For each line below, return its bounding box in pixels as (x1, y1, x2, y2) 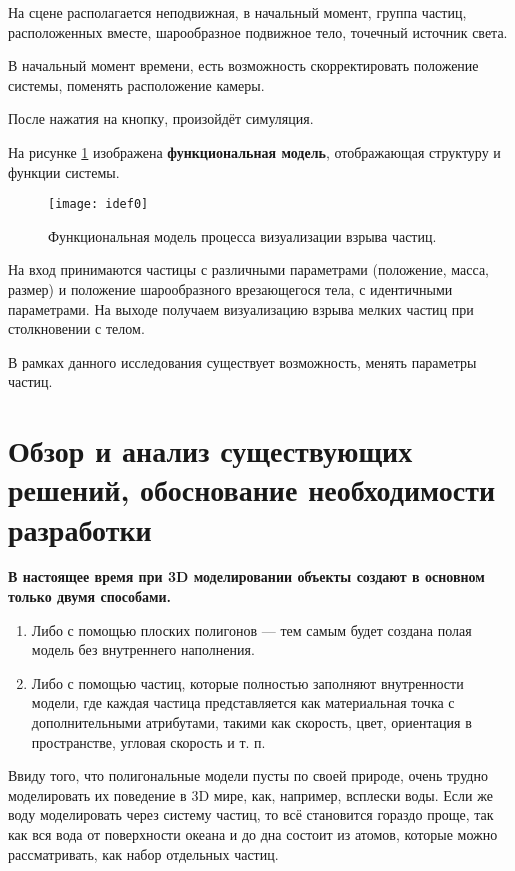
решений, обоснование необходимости (8, 469, 496, 510)
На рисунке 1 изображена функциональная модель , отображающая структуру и (8, 141, 501, 162)
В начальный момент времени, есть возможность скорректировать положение (8, 55, 479, 76)
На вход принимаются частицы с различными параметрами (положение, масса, (8, 259, 489, 280)
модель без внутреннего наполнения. (31, 639, 255, 660)
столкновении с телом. (8, 318, 145, 339)
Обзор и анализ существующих (8, 430, 413, 471)
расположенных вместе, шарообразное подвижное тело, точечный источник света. (8, 21, 508, 42)
